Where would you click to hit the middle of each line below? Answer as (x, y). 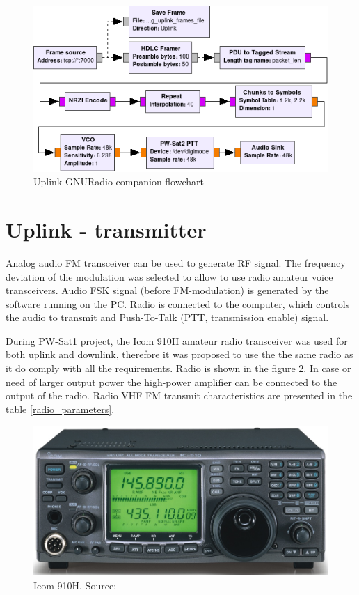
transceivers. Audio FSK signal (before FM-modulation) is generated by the (167, 290)
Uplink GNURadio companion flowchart (119, 181)
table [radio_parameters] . (60, 409)
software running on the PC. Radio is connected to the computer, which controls (178, 303)
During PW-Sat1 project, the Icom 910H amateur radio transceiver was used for (177, 340)
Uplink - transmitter (106, 229)
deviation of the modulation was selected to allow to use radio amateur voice (169, 276)
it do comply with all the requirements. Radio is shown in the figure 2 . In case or (178, 368)
